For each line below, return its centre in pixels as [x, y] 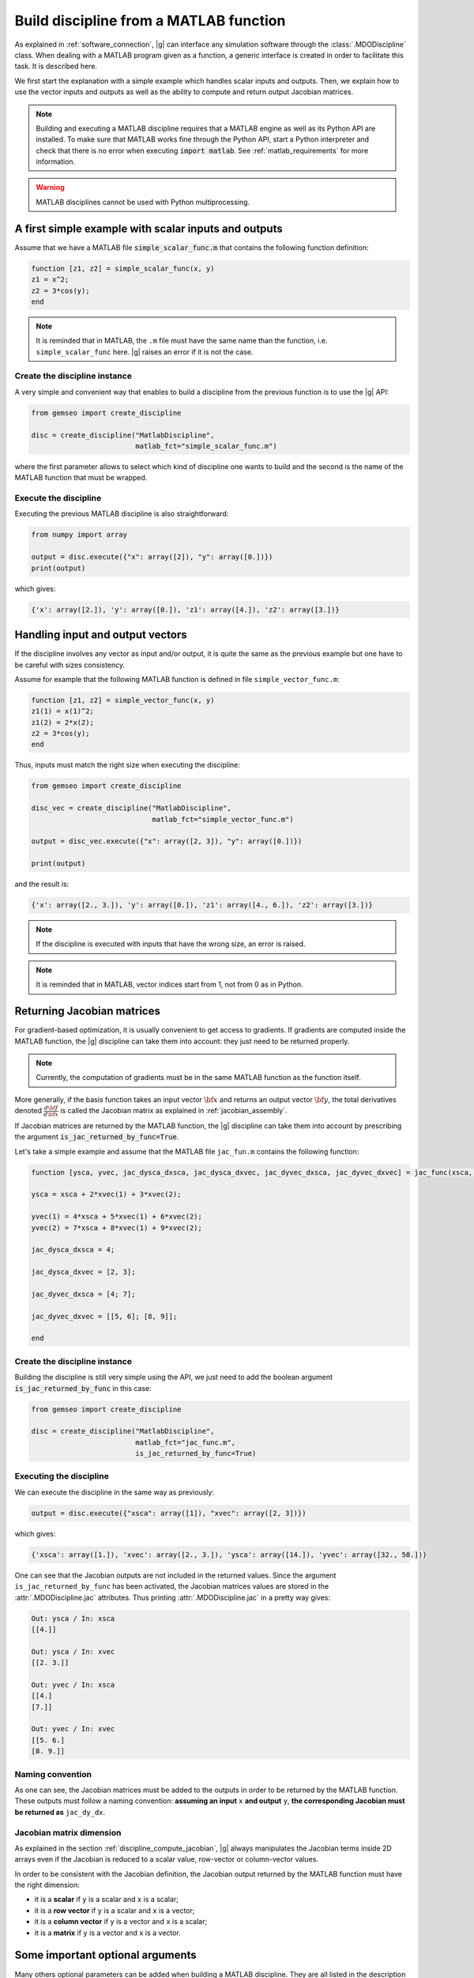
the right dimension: [47, 1885]
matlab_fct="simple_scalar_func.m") [206, 446]
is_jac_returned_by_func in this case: [83, 1388]
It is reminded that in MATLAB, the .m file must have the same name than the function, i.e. [182, 341]
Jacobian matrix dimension [68, 1832]
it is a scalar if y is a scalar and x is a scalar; [107, 1900]
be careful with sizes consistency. [70, 665]
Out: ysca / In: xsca [73, 1618]
